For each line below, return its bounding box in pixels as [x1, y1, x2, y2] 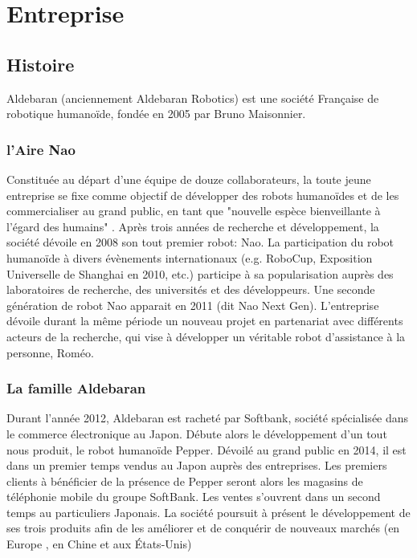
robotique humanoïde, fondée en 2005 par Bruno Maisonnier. [6, 105, 306, 122]
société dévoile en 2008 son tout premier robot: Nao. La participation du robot [6, 234, 395, 250]
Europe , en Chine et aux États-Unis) [6, 536, 192, 552]
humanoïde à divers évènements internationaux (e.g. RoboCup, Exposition [6, 249, 373, 266]
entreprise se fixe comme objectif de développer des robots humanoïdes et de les [6, 186, 399, 203]
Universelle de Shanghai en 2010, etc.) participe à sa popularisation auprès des [6, 265, 394, 282]
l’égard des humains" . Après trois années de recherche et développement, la [6, 218, 379, 234]
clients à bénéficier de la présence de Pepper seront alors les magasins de [6, 472, 363, 489]
